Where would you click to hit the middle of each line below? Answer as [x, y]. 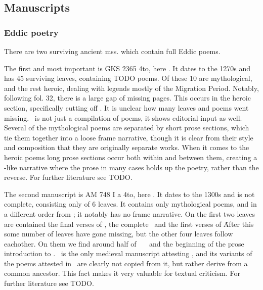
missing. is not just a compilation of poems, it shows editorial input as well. [123, 117]
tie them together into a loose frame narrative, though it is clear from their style [129, 137]
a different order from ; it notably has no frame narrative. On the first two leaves [129, 213]
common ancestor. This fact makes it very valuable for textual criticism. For [122, 273]
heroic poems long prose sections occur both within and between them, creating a [131, 157]
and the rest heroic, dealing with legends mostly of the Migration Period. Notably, [131, 88]
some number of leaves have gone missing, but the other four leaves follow [119, 234]
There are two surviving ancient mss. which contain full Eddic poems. [112, 51]
